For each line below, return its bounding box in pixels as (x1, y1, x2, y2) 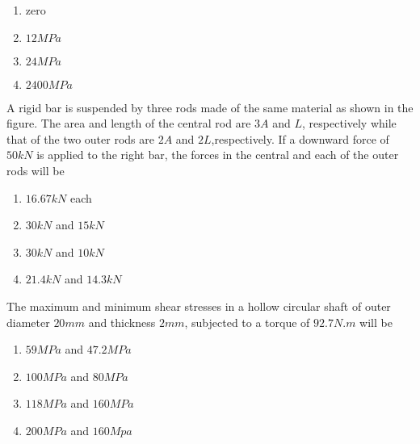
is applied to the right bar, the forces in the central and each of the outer (36, 146, 399, 163)
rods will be (6, 161, 65, 178)
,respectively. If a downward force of (211, 130, 389, 147)
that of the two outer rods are (6, 130, 154, 147)
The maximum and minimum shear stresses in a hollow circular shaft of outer (6, 297, 391, 314)
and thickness (88, 313, 156, 330)
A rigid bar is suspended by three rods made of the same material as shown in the (6, 98, 414, 115)
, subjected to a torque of (184, 313, 310, 330)
